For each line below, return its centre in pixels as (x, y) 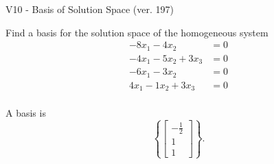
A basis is (26, 113)
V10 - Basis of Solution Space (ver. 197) (90, 9)
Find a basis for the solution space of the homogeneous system (137, 32)
